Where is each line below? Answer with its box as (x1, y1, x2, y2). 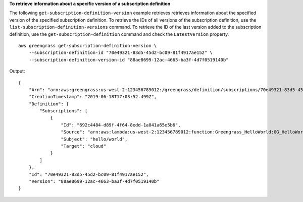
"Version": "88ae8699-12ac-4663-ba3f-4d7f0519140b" (28, 178, 160, 184)
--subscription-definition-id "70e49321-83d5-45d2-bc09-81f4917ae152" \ (28, 50, 213, 55)
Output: (9, 68, 25, 74)
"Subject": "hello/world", (61, 136, 128, 142)
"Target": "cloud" (61, 144, 107, 149)
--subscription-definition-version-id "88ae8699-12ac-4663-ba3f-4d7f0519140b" (28, 57, 229, 62)
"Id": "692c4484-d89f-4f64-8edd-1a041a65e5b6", (61, 122, 181, 128)
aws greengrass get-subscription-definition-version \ (18, 43, 157, 48)
